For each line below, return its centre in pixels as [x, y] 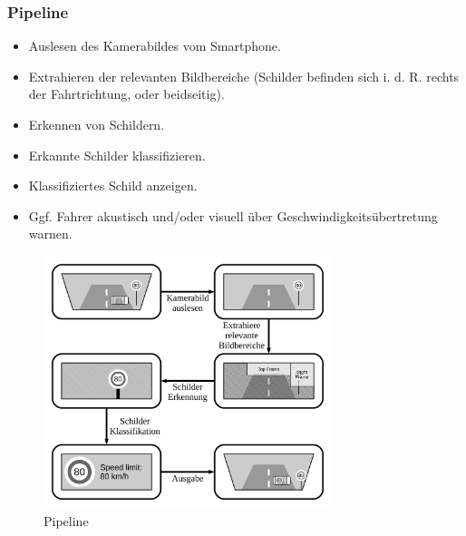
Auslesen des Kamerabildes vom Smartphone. [155, 46]
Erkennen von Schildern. [97, 124]
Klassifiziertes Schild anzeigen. [113, 185]
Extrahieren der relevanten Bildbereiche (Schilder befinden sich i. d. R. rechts [244, 76]
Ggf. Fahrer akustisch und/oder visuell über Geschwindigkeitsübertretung [233, 215]
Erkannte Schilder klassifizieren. [117, 155]
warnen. [50, 234]
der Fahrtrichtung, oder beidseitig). [126, 94]
